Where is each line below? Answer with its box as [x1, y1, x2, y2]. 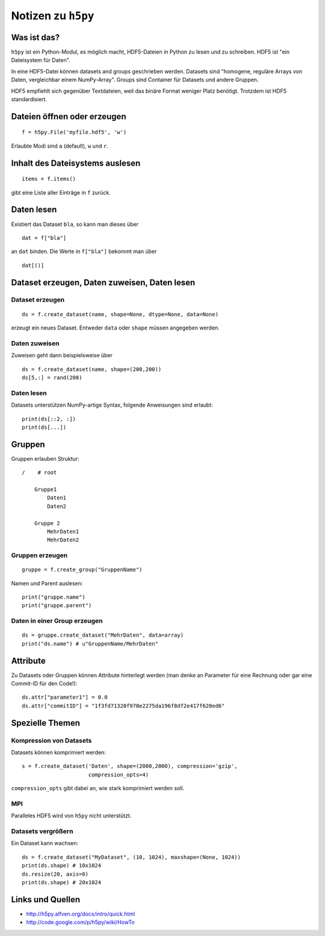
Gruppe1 [34, 485, 57, 493]
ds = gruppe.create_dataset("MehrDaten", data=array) [22, 632, 184, 638]
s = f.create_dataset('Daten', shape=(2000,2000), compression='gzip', [22, 763, 238, 770]
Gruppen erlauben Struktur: [11, 455, 79, 462]
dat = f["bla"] [22, 234, 67, 241]
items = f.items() [22, 175, 76, 183]
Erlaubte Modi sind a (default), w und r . [11, 142, 108, 149]
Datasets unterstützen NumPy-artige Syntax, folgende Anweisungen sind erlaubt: [11, 401, 213, 409]
